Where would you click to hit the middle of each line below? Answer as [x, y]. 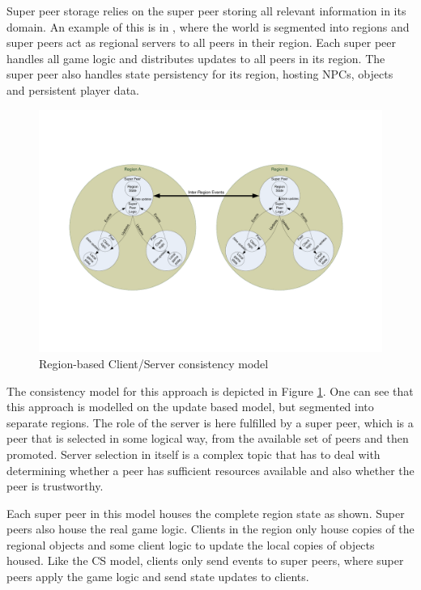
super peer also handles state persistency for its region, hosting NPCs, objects [200, 74]
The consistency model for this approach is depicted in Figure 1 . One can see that [210, 391]
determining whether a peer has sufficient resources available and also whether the [210, 470]
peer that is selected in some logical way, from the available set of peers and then [208, 438]
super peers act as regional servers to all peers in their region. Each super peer [201, 42]
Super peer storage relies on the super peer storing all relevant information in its [206, 11]
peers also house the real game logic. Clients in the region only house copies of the [210, 529]
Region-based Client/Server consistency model [154, 363]
